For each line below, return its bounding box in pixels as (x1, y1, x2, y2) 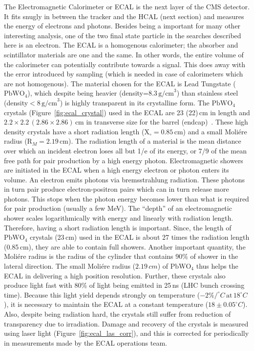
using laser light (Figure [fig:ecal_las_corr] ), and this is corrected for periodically (4, 328, 249, 338)
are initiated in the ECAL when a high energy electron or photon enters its (4, 165, 229, 175)
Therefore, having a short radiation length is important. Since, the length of (4, 222, 232, 232)
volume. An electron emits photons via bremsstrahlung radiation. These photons (4, 174, 245, 184)
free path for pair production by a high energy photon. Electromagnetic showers (4, 155, 243, 165)
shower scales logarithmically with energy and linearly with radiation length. (4, 213, 233, 223)
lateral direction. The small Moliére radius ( (4, 261, 136, 271)
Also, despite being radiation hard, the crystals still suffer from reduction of (4, 309, 231, 319)
